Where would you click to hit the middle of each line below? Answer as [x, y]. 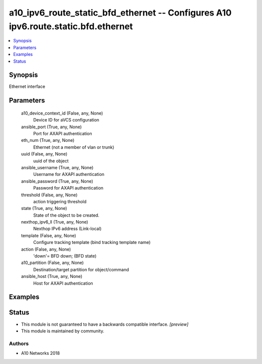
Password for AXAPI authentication [68, 188]
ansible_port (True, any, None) [51, 127]
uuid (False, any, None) [44, 154]
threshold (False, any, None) [49, 195]
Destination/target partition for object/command [81, 269]
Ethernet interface [27, 87]
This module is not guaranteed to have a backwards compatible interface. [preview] [105, 324]
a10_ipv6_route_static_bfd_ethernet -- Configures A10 [120, 13]
